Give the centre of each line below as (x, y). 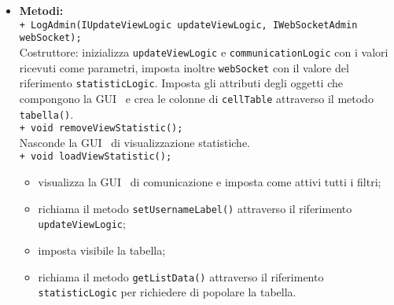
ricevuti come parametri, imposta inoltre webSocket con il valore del (184, 67)
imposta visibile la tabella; (102, 250)
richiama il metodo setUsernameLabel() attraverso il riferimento (195, 208)
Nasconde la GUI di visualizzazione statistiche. (135, 142)
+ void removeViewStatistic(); (101, 129)
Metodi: (41, 10)
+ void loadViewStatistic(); (96, 157)
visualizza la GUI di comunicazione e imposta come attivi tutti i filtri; (210, 182)
